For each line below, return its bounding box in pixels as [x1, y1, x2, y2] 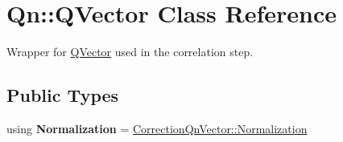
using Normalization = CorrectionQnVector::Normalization [6, 120, 308, 136]
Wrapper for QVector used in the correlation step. [6, 43, 254, 60]
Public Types [6, 83, 119, 108]
